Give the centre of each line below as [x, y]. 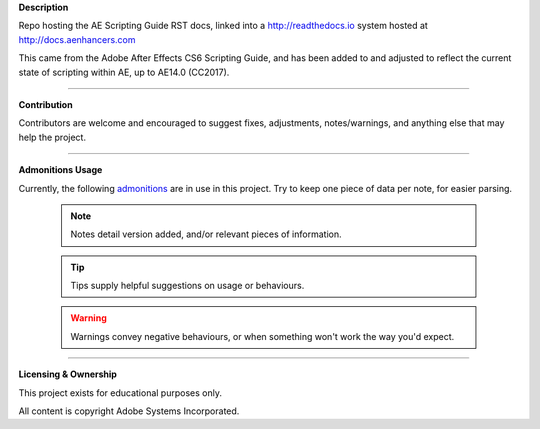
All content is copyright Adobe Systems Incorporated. [129, 411]
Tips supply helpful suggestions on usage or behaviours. [187, 286]
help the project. [52, 137]
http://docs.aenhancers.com [77, 39]
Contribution [46, 104]
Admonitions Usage [60, 170]
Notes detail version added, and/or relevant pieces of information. [206, 234]
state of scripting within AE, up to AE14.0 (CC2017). [124, 72]
